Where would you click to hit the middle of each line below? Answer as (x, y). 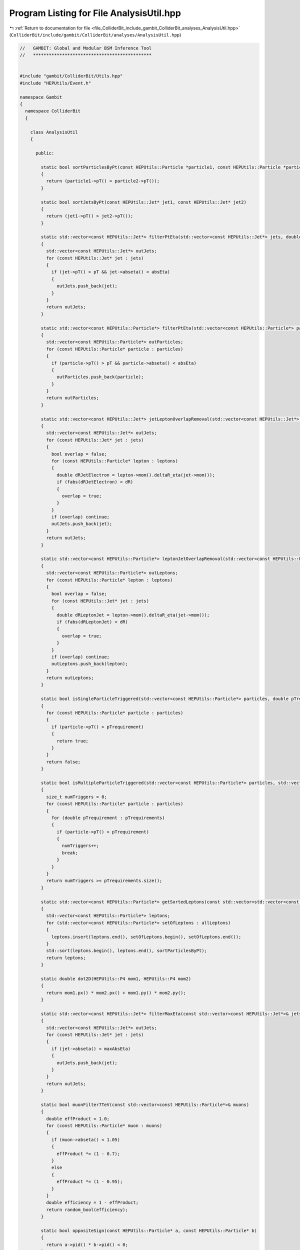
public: (45, 153)
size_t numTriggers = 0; (76, 797)
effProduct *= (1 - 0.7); (88, 1153)
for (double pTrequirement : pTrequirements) (108, 818)
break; (70, 853)
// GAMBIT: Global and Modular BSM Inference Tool (86, 48)
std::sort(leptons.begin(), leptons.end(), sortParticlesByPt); (126, 951)
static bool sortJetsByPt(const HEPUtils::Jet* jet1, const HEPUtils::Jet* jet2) (144, 202)
